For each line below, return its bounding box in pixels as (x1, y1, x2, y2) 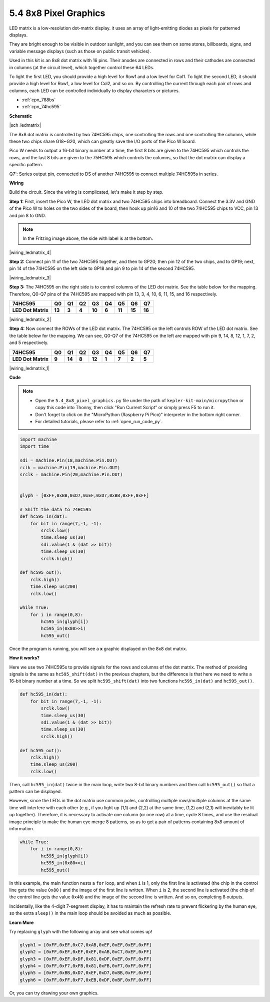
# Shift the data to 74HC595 (19, 506, 91, 512)
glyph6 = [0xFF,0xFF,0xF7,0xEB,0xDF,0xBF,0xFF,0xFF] (19, 977, 152, 982)
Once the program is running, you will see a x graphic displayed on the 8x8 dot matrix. (9, 645, 187, 651)
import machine (19, 436, 57, 442)
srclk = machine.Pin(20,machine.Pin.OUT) (19, 471, 123, 477)
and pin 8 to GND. (9, 212, 46, 218)
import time (19, 444, 49, 449)
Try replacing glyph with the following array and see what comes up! (9, 928, 152, 934)
